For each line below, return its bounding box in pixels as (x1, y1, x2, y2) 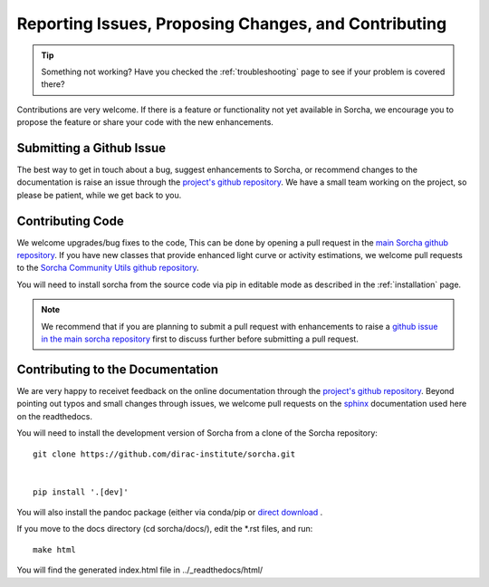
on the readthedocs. (16, 410, 92, 421)
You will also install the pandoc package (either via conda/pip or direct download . (16, 507, 323, 518)
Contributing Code (16, 213, 124, 228)
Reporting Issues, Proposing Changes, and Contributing (16, 14, 447, 34)
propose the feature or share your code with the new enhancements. (16, 117, 273, 128)
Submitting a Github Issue (16, 140, 167, 156)
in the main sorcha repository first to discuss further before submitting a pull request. (41, 333, 360, 344)
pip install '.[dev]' (33, 486, 129, 497)
